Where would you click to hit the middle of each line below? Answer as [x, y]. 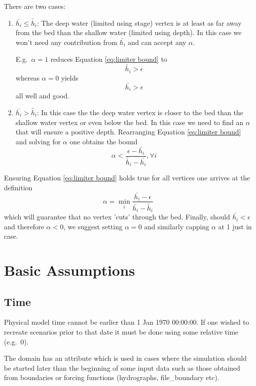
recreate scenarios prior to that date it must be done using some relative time [121, 332]
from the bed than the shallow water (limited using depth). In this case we [128, 32]
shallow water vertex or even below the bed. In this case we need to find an [129, 122]
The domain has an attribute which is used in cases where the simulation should [126, 358]
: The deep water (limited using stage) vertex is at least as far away [139, 22]
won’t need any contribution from [66, 42]
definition [18, 187]
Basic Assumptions [70, 270]
